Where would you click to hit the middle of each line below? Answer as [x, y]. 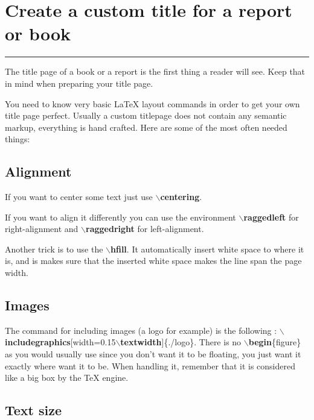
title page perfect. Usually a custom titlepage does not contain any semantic [146, 115]
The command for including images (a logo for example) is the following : [141, 330]
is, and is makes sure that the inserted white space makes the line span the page [153, 261]
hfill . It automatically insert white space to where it [207, 249]
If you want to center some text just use [79, 197]
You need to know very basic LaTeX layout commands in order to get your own [152, 103]
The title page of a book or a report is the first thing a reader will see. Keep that [155, 71]
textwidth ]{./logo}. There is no [181, 342]
